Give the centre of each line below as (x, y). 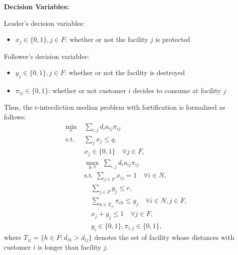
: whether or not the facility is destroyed (125, 72)
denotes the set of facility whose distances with (164, 237)
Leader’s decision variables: (44, 23)
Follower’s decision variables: (47, 56)
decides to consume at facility (177, 90)
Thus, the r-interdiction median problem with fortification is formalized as (115, 107)
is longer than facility (69, 247)
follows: (15, 117)
